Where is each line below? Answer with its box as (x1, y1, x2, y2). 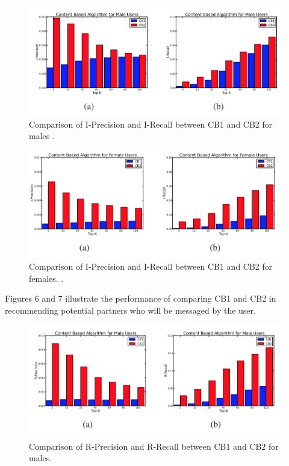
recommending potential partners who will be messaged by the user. (5, 303, 256, 316)
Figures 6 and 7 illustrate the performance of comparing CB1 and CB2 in (5, 292, 276, 305)
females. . (29, 272, 64, 284)
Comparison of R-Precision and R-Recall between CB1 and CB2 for (29, 440, 279, 452)
